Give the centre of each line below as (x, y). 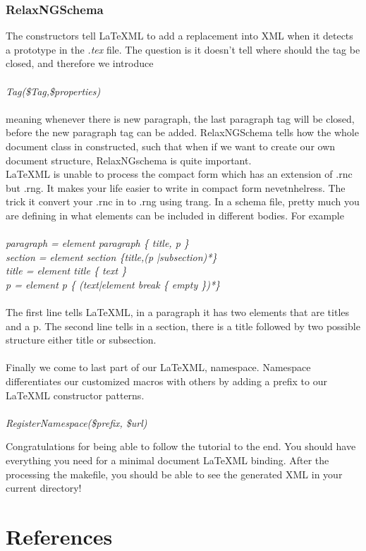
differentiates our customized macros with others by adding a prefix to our (166, 381)
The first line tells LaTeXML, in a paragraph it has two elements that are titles (178, 312)
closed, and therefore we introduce (80, 63)
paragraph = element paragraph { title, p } (97, 243)
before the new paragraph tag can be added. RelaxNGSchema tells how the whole (182, 132)
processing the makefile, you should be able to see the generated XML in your (174, 474)
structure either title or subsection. (81, 340)
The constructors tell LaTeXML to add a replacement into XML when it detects (179, 36)
